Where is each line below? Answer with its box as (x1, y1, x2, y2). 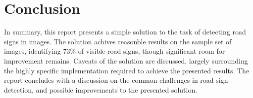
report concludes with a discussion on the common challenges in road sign (4, 75, 228, 85)
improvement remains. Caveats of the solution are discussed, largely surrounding (4, 55, 248, 65)
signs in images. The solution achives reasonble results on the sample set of (4, 36, 232, 46)
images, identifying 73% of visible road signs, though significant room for (4, 46, 225, 56)
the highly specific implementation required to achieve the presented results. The (4, 65, 250, 75)
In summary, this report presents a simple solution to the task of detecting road (4, 27, 246, 37)
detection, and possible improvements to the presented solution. (4, 84, 198, 95)
